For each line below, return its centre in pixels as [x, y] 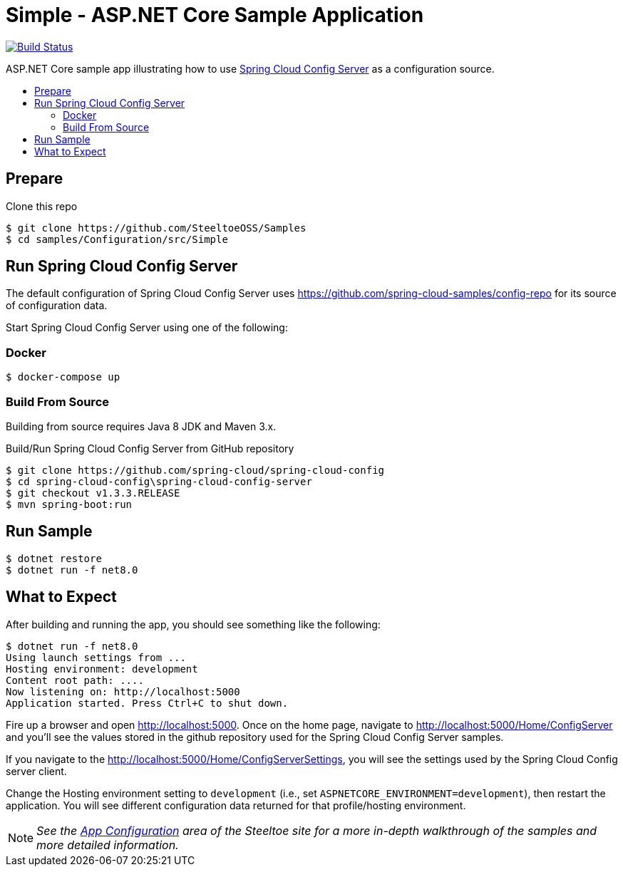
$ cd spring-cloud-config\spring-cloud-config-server [159, 481]
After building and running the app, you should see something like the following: [193, 624]
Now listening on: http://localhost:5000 [123, 691]
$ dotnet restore [54, 558]
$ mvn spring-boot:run [69, 504]
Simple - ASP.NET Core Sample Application [215, 15]
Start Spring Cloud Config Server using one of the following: [147, 328]
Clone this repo [42, 206]
